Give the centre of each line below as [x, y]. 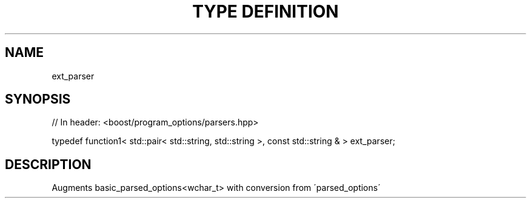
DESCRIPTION [48, 164]
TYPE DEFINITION [265, 12]
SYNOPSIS [38, 99]
